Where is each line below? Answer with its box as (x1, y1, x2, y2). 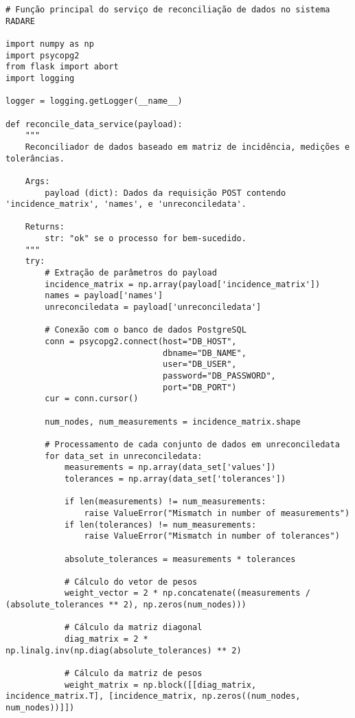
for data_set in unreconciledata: (45, 451, 203, 461)
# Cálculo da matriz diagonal (64, 622, 203, 633)
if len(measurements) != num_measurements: (64, 497, 266, 507)
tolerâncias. (5, 153, 65, 164)
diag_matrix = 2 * (64, 634, 148, 644)
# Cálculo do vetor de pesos (64, 576, 198, 587)
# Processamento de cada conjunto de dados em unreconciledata (45, 439, 340, 449)
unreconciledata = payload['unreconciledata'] (45, 302, 262, 313)
